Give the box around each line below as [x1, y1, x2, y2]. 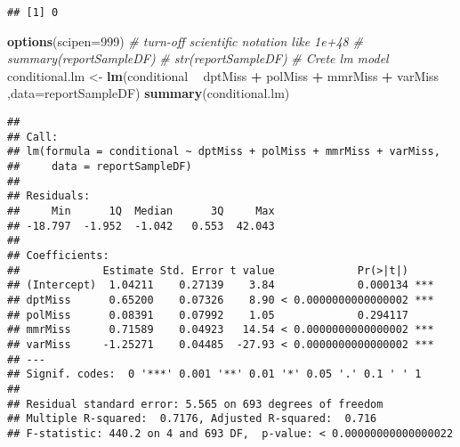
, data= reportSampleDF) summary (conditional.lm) [7, 84, 290, 102]
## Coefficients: [7, 248, 109, 262]
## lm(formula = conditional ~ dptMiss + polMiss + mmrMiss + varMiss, [7, 145, 440, 158]
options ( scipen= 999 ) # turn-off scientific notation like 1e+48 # [7, 31, 363, 50]
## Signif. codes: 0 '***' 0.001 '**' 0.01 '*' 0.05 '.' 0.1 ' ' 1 [7, 368, 422, 381]
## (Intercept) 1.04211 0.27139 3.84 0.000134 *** [7, 279, 434, 292]
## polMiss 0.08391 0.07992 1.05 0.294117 [7, 308, 409, 321]
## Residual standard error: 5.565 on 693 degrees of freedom [7, 397, 383, 410]
